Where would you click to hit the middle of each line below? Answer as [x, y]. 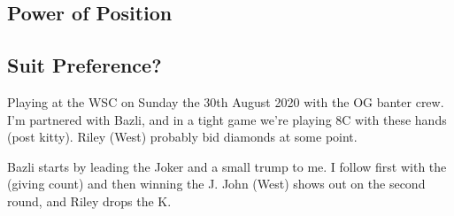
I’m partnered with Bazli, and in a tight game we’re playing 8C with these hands [227, 119]
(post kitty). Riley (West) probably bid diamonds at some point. [182, 137]
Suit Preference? [85, 65]
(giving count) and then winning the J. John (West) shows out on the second [216, 184]
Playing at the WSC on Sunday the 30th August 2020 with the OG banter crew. [226, 101]
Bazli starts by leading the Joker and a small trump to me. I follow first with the [227, 166]
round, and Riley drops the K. [89, 201]
